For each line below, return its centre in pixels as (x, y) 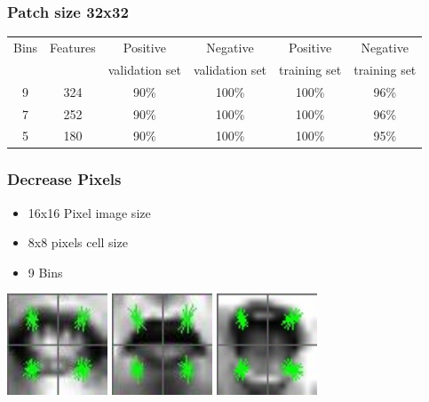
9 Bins (45, 272)
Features (73, 47)
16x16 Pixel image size (89, 212)
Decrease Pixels (64, 179)
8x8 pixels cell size (78, 242)
